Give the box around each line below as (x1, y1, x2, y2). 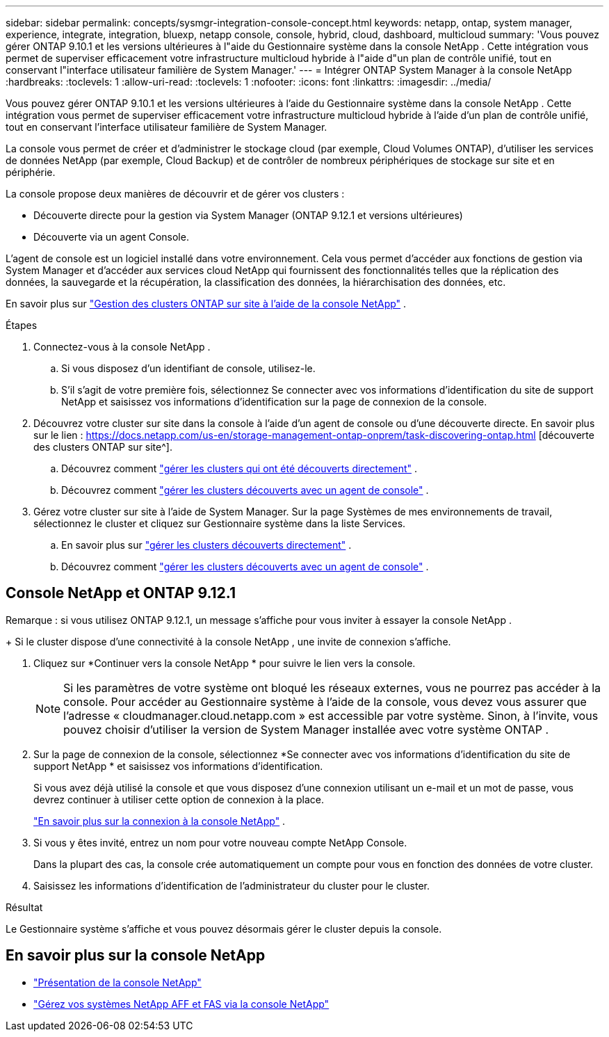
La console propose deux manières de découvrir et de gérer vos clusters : (6, 188, 345, 200)
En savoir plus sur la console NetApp (6, 947, 266, 965)
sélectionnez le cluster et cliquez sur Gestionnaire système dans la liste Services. (33, 517, 406, 529)
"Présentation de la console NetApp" (33, 976, 202, 988)
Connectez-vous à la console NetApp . (33, 341, 211, 353)
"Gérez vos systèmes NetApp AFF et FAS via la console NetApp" (33, 997, 330, 1010)
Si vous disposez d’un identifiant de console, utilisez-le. (61, 362, 316, 374)
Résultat (6, 901, 43, 913)
